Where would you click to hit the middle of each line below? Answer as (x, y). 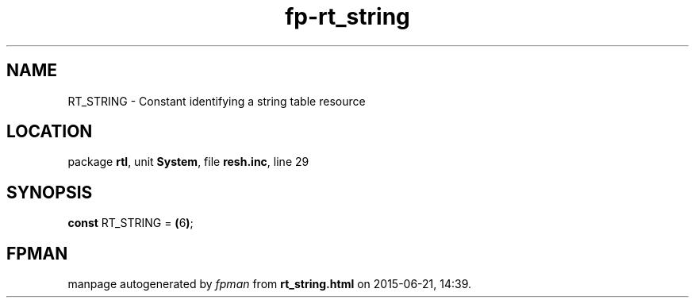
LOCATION (50, 132)
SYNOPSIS (50, 192)
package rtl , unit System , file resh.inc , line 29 (188, 162)
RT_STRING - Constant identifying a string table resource (217, 101)
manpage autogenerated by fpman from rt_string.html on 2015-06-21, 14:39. (270, 284)
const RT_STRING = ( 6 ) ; (131, 223)
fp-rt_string (347, 17)
